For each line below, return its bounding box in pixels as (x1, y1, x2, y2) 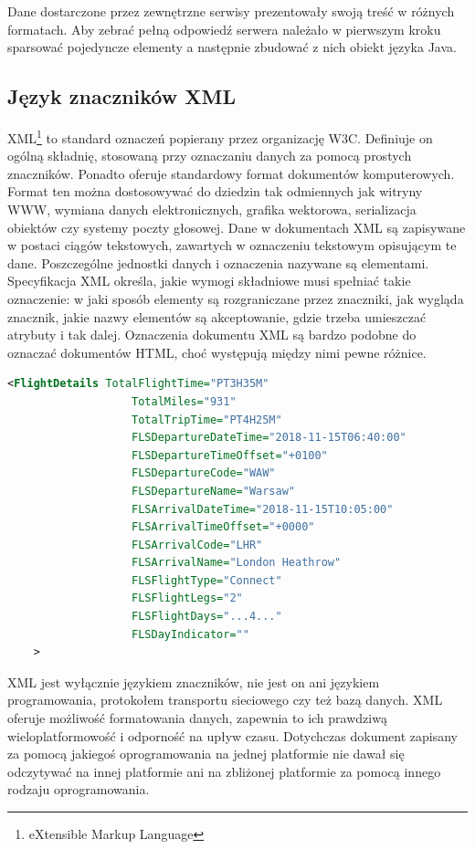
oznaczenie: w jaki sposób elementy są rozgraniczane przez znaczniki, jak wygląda (7, 288, 464, 308)
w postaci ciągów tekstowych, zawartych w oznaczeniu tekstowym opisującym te (7, 236, 457, 255)
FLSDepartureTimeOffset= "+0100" (132, 448, 328, 462)
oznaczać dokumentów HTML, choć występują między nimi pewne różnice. (7, 342, 427, 362)
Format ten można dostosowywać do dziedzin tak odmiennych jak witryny (7, 182, 423, 201)
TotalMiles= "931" (132, 394, 237, 408)
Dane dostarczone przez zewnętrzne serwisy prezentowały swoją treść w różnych (7, 2, 455, 20)
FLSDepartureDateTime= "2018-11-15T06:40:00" (132, 431, 406, 445)
